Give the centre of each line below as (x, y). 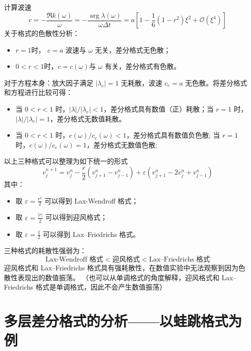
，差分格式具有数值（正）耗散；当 (158, 109)
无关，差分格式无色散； (133, 49)
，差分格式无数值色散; (122, 144)
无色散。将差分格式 (216, 82)
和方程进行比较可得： (38, 92)
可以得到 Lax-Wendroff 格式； (91, 200)
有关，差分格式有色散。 (143, 66)
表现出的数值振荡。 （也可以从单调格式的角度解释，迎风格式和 (118, 277)
